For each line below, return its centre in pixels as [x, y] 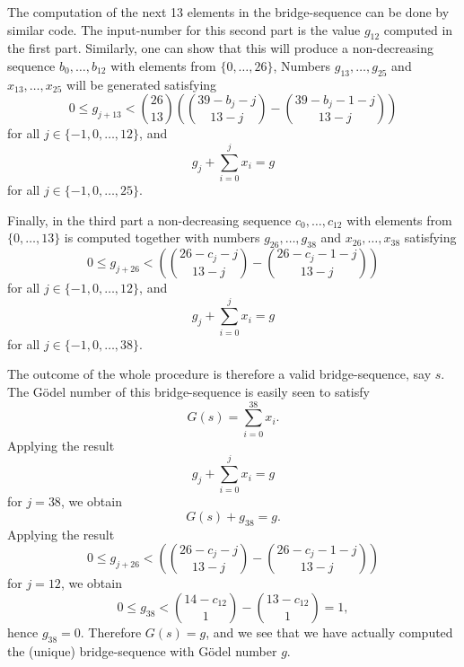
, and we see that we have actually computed [329, 632]
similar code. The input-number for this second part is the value [184, 29]
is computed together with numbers [162, 237]
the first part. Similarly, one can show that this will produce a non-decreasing [220, 48]
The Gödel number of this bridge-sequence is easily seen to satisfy [188, 391]
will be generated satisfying [142, 84]
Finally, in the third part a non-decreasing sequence [149, 219]
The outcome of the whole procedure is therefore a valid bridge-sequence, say [219, 374]
